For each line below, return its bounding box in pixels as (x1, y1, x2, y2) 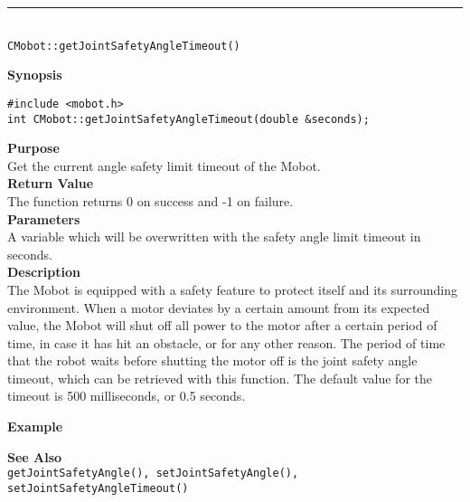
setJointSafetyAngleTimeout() (7, 481, 189, 495)
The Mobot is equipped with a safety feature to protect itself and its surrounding (7, 279, 457, 298)
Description (7, 262, 81, 281)
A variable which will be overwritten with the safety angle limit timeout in (7, 227, 421, 246)
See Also (7, 447, 62, 466)
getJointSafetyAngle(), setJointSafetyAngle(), (7, 467, 299, 480)
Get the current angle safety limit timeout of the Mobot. (7, 156, 321, 175)
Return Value (7, 174, 94, 193)
